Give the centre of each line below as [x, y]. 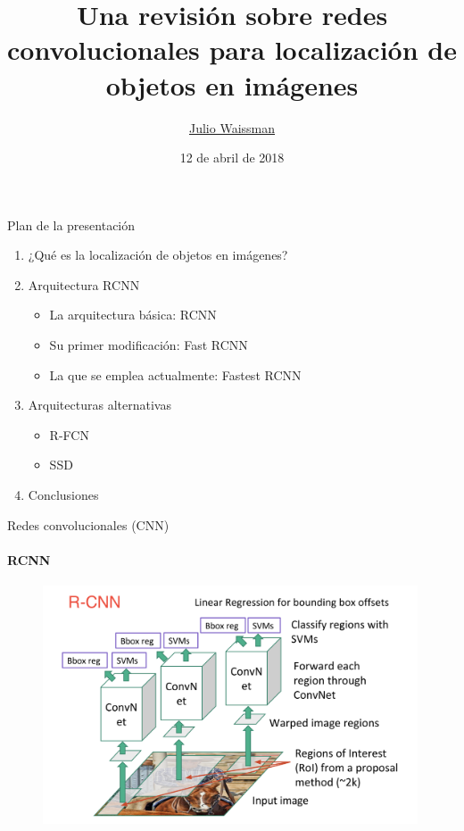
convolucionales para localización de [232, 50]
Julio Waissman [232, 127]
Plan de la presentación [71, 224]
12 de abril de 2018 [232, 158]
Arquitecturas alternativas [99, 405]
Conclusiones [63, 495]
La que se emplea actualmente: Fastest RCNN [175, 374]
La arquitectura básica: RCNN [133, 315]
